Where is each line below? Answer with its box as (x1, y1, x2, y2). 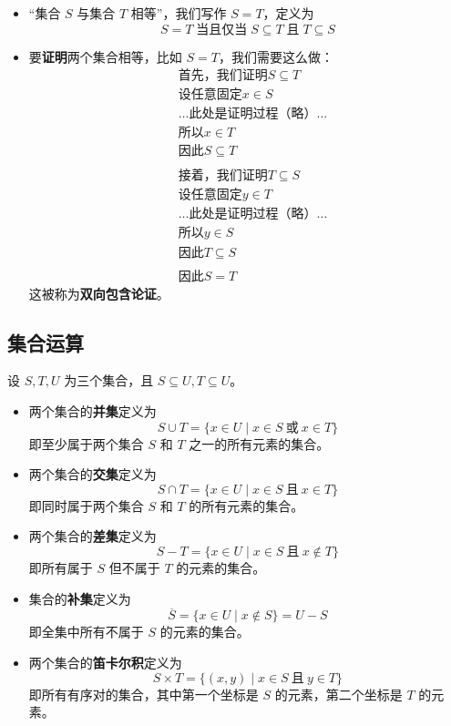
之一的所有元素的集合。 (189, 434, 330, 453)
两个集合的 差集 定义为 (28, 527, 157, 546)
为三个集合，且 (64, 371, 154, 390)
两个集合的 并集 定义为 (28, 401, 157, 420)
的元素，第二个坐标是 (274, 684, 403, 703)
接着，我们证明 (178, 169, 268, 183)
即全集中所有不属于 (28, 622, 144, 641)
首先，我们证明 (178, 69, 268, 83)
